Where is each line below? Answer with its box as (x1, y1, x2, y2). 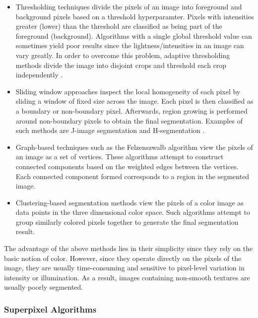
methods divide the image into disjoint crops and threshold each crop (15, 60, 227, 70)
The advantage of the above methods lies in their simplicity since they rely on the (4, 243, 253, 254)
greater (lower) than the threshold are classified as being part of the (15, 21, 222, 31)
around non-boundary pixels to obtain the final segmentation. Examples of (15, 115, 243, 126)
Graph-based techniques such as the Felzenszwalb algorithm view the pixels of (15, 141, 253, 152)
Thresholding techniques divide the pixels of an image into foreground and (15, 1, 242, 11)
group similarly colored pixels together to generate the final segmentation (15, 216, 239, 227)
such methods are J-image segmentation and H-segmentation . (15, 125, 205, 135)
